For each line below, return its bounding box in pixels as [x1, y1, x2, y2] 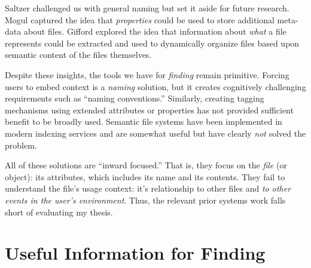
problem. [5, 138, 37, 151]
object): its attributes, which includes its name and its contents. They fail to [5, 170, 285, 183]
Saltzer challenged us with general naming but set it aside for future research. [5, 2, 289, 14]
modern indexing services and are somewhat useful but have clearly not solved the [5, 127, 306, 139]
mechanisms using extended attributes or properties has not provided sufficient [5, 103, 294, 116]
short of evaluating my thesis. [5, 205, 113, 218]
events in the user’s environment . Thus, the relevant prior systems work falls [5, 193, 286, 206]
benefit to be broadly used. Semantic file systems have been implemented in [5, 115, 282, 128]
